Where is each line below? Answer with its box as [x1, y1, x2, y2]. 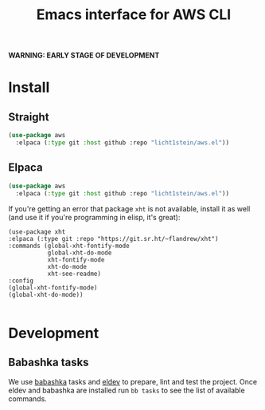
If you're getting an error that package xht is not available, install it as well [8, 203, 251, 213]
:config [8, 277, 34, 285]
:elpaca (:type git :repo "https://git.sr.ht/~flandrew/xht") [8, 235, 219, 242]
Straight [8, 110, 49, 124]
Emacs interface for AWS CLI [36, 6, 232, 24]
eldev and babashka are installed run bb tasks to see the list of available [8, 385, 245, 395]
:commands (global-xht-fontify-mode [8, 242, 130, 250]
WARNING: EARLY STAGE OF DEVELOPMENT [8, 50, 160, 61]
